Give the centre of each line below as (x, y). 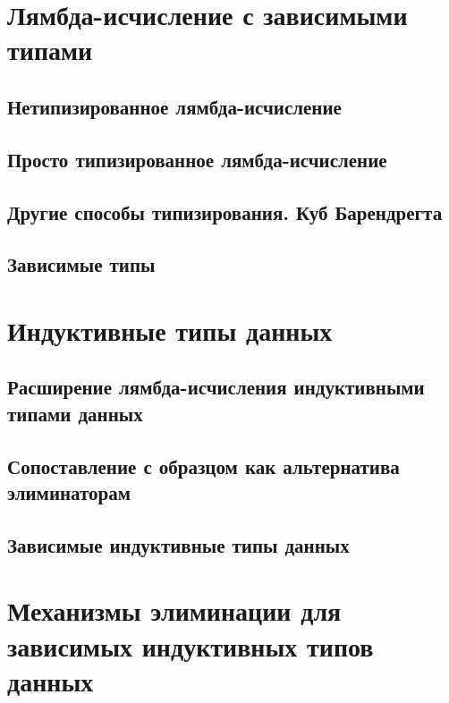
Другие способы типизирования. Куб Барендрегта (225, 212)
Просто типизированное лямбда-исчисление (197, 159)
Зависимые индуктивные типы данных (178, 544)
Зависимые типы (81, 264)
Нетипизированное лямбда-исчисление (174, 106)
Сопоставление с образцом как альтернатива (203, 466)
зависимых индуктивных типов (191, 645)
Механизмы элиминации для (174, 610)
